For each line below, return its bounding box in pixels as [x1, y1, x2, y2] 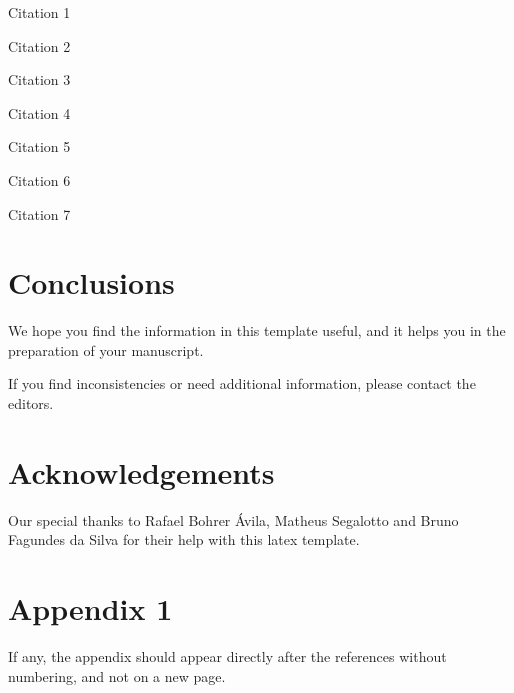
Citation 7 [8, 203, 71, 224]
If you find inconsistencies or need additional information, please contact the [8, 373, 476, 394]
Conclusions [8, 262, 175, 303]
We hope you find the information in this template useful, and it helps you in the [8, 320, 506, 341]
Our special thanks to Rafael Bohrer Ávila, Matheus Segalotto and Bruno [8, 509, 459, 530]
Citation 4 [8, 102, 71, 123]
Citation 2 [8, 35, 71, 56]
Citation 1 [8, 2, 71, 22]
